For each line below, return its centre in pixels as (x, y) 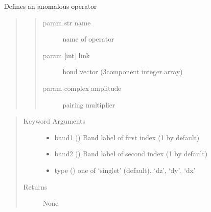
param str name (67, 22)
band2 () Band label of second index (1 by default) (131, 154)
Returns (35, 186)
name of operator (88, 39)
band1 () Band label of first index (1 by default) (127, 137)
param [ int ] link (66, 55)
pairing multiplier (89, 104)
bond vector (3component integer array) (122, 72)
